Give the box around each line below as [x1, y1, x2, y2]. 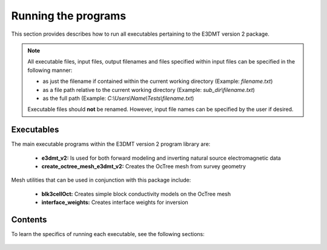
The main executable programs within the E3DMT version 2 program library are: [11, 140, 211, 148]
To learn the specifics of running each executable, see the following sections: [11, 231, 205, 238]
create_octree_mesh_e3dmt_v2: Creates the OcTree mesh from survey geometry [41, 162, 246, 169]
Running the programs [11, 9, 127, 22]
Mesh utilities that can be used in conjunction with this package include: [11, 176, 191, 184]
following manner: [27, 67, 73, 74]
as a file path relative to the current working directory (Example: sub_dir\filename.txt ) [42, 86, 256, 93]
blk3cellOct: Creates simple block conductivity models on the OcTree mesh [41, 190, 231, 197]
